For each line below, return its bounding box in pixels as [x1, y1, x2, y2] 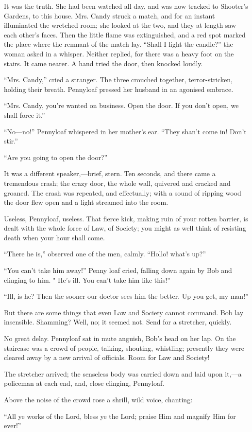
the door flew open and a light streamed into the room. [4, 197, 168, 207]
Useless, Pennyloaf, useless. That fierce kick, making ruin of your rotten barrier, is [4, 213, 248, 223]
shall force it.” [4, 109, 45, 120]
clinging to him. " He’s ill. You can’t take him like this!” [4, 274, 170, 285]
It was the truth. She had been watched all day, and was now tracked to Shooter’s [4, 1, 248, 11]
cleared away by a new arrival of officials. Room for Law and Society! [4, 352, 210, 362]
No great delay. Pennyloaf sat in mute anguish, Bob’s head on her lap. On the [4, 333, 236, 343]
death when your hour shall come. [4, 232, 105, 242]
